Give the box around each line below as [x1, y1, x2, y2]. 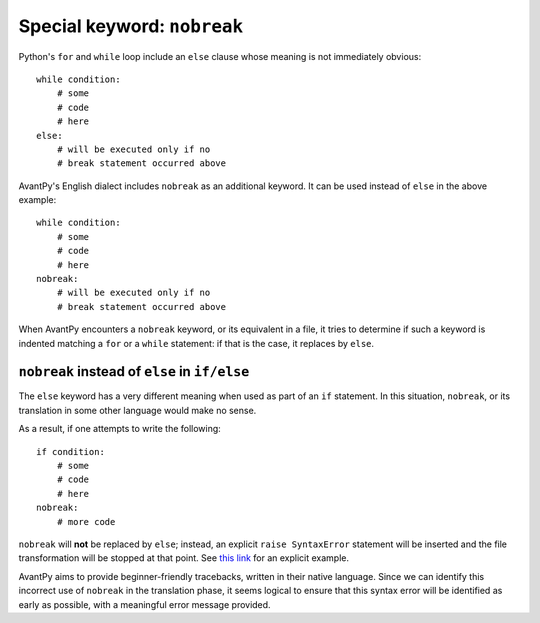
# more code [56, 516, 116, 527]
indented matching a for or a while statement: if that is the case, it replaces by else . [18, 337, 375, 349]
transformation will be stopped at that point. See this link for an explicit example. [18, 552, 350, 564]
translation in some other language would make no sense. [18, 404, 257, 416]
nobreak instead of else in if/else [18, 363, 250, 380]
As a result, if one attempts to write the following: [18, 423, 222, 435]
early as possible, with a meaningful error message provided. [18, 598, 271, 610]
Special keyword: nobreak [18, 15, 244, 37]
